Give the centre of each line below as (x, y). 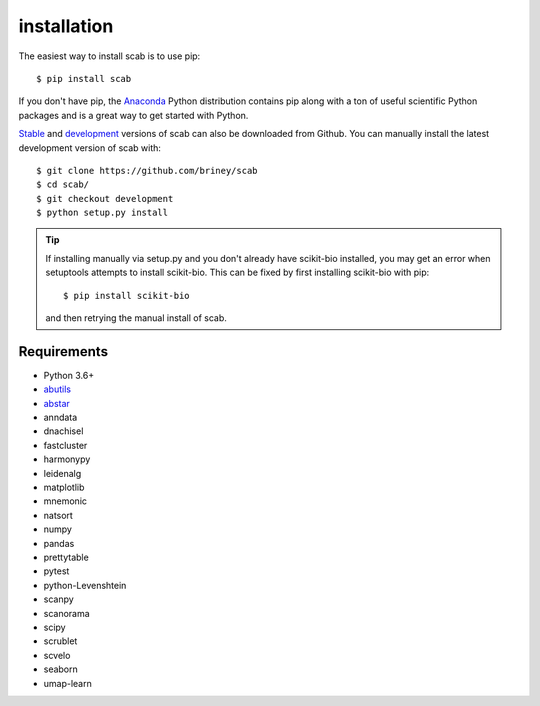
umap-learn (67, 683)
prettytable (66, 557)
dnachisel (63, 431)
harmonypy (67, 459)
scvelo (57, 655)
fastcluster (65, 445)
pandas (59, 543)
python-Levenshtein (85, 585)
